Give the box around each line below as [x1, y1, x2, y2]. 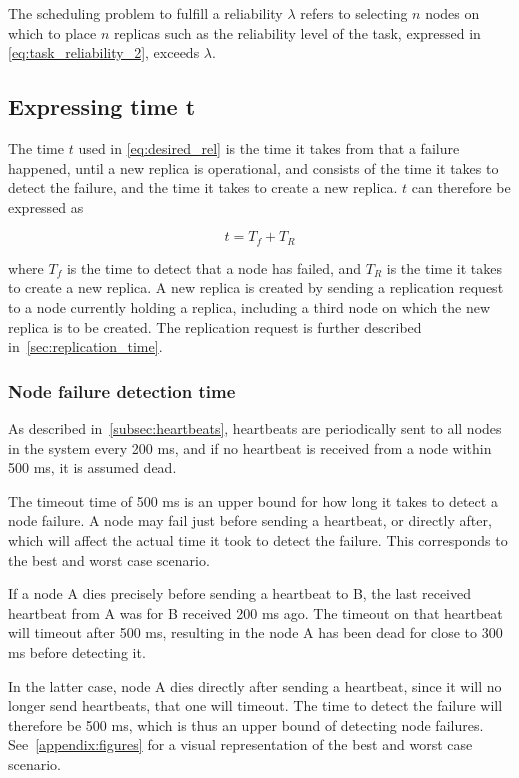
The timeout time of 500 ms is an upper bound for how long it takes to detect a [8, 490, 498, 511]
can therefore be [411, 177, 511, 198]
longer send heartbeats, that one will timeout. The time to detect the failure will [8, 695, 503, 716]
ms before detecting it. [8, 641, 146, 662]
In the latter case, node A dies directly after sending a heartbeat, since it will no [8, 675, 502, 696]
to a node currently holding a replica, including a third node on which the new [8, 297, 491, 317]
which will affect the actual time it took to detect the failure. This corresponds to [8, 529, 508, 550]
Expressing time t [8, 91, 196, 122]
